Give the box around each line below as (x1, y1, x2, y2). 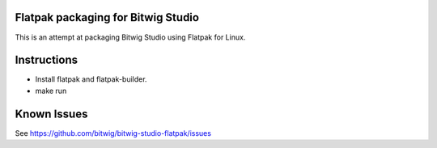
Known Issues (15, 107, 88, 121)
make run (35, 86, 67, 95)
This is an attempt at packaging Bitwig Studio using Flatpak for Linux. (15, 32, 246, 42)
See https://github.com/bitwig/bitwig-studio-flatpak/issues (15, 128, 212, 137)
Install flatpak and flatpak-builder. (35, 74, 147, 84)
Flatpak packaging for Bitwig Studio (15, 11, 200, 24)
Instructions (15, 53, 78, 67)
